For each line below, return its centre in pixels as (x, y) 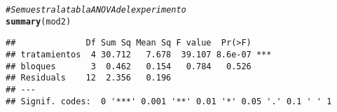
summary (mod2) (39, 21)
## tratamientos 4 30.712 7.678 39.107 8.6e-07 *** (139, 54)
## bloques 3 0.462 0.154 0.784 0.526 (129, 66)
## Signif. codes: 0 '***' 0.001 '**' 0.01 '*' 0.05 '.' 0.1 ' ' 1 (169, 101)
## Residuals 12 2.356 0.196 (89, 78)
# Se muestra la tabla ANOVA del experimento (96, 10)
